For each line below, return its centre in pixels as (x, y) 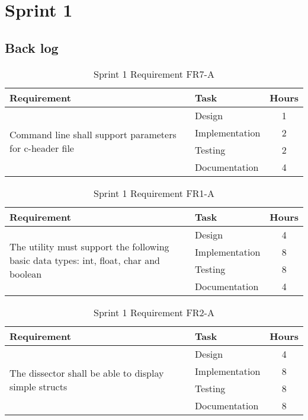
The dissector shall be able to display (87, 373)
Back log (32, 47)
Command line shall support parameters (93, 134)
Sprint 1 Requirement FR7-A (154, 74)
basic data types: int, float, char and (85, 260)
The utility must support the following (89, 247)
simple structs (38, 386)
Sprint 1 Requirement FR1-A (154, 193)
